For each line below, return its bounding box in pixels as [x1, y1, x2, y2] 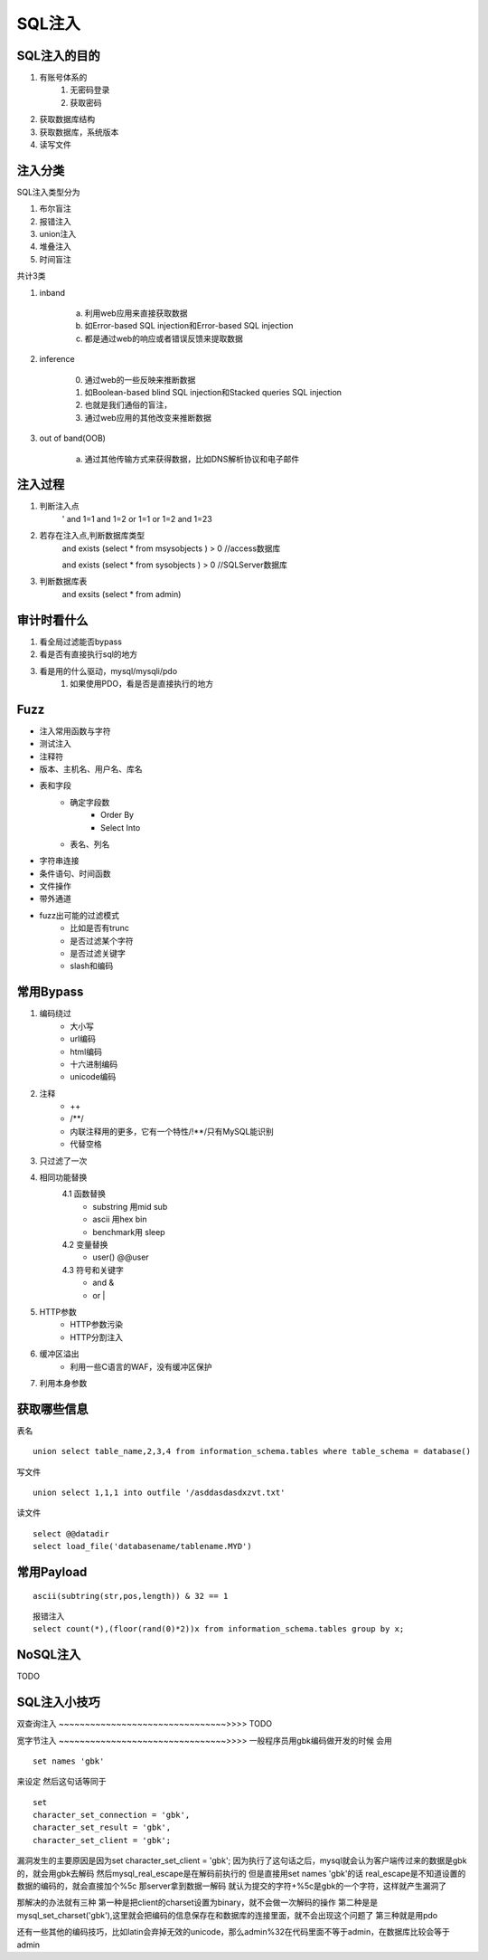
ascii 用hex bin [92, 1213, 147, 1225]
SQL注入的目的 [16, 48, 100, 63]
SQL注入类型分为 [16, 186, 80, 197]
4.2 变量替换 [61, 1239, 108, 1250]
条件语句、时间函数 [39, 868, 111, 879]
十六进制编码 [70, 1059, 117, 1070]
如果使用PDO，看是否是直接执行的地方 [70, 678, 214, 689]
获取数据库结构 [39, 114, 95, 125]
